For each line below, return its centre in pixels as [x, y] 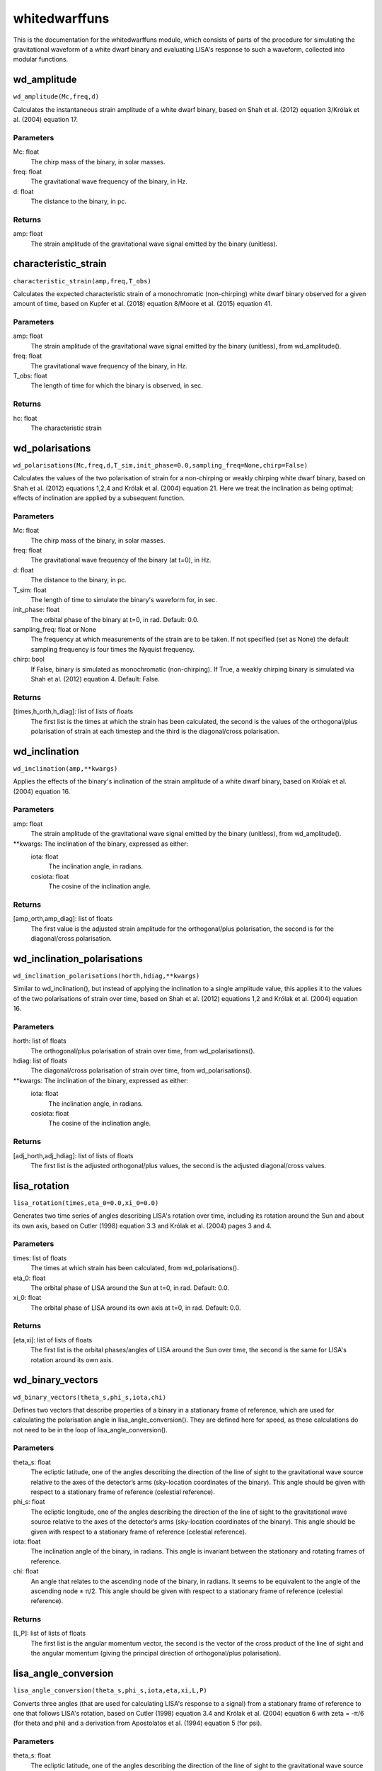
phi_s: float [29, 1502]
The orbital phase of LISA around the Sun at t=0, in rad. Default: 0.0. [130, 1288]
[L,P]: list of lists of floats [50, 1634]
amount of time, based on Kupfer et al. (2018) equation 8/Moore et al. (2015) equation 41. [143, 304]
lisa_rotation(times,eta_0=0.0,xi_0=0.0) [86, 1203]
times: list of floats [40, 1258]
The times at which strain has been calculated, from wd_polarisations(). [135, 1268]
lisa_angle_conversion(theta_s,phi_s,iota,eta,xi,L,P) [110, 1691]
